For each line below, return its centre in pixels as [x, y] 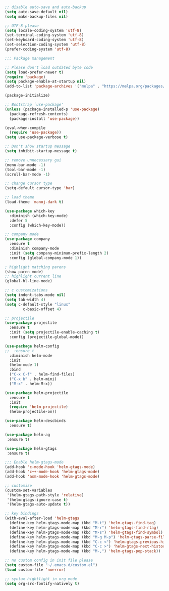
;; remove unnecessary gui [33, 160]
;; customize [18, 486]
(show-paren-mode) [24, 272]
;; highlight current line [33, 276]
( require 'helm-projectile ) [39, 407]
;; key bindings [22, 514]
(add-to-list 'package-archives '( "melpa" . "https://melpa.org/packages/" [86, 87]
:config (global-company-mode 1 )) [45, 258]
